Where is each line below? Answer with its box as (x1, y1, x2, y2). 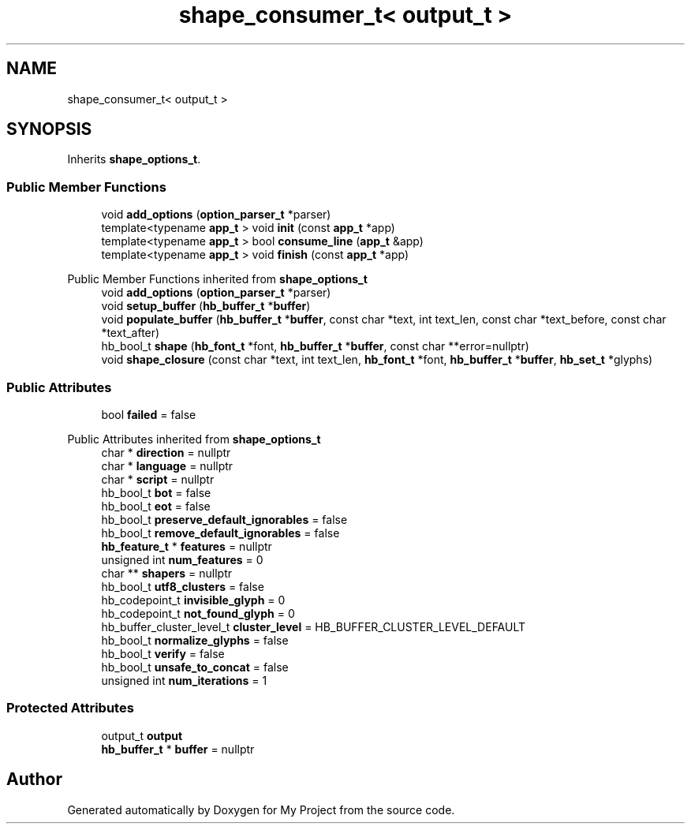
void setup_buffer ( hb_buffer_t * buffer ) (101, 299, 311, 313)
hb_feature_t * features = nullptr (101, 539, 272, 553)
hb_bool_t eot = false (101, 499, 211, 513)
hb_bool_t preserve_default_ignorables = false (101, 512, 348, 526)
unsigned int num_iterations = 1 (101, 673, 267, 687)
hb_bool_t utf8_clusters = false (101, 579, 264, 593)
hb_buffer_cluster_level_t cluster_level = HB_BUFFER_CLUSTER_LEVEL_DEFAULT (101, 619, 526, 634)
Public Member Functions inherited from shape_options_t (67, 272, 368, 286)
